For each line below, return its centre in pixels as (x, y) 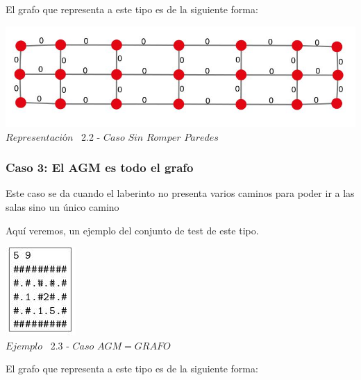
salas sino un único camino (62, 206)
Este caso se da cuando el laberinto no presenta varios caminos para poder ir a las (180, 193)
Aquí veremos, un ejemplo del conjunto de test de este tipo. (132, 230)
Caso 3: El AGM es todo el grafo (100, 167)
